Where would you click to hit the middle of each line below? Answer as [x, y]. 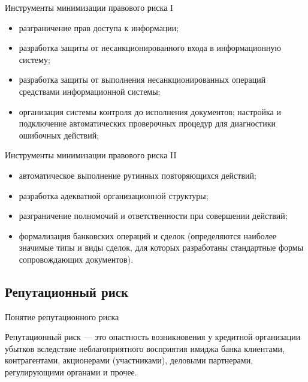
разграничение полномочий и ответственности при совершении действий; [153, 216]
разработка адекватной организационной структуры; [114, 195]
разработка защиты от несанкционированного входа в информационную [150, 48]
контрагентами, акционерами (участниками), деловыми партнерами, [129, 360]
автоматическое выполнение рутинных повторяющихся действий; [138, 175]
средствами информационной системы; [90, 91]
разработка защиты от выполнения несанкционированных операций [142, 79]
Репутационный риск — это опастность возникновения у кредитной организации [153, 337]
